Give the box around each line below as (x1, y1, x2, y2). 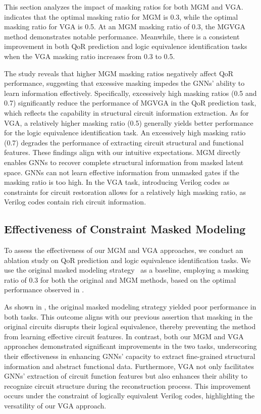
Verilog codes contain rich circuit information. (4, 196, 146, 207)
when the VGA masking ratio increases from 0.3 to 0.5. (4, 50, 175, 61)
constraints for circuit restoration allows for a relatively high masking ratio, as (4, 186, 246, 197)
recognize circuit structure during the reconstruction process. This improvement (4, 380, 251, 391)
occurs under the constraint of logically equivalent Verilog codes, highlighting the (4, 390, 255, 401)
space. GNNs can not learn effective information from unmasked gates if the (4, 167, 239, 177)
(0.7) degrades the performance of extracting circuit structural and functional (4, 137, 244, 147)
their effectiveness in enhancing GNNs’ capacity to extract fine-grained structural (4, 351, 255, 361)
